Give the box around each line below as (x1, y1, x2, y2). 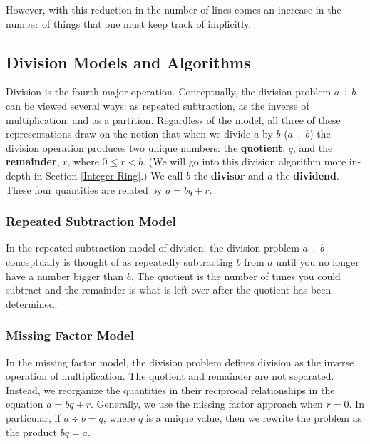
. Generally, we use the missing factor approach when (90, 396, 323, 411)
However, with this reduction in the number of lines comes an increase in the (6, 2, 341, 16)
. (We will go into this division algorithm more (143, 154, 346, 169)
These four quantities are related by (6, 182, 163, 197)
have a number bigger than (6, 268, 123, 283)
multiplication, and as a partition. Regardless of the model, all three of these (6, 112, 341, 127)
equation (6, 396, 43, 411)
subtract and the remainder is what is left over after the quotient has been (6, 282, 332, 297)
